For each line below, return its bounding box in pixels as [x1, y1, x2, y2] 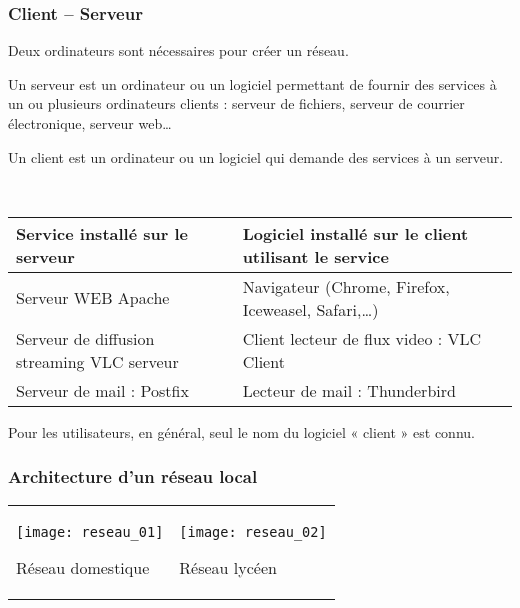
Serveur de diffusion [16, 326, 155, 350]
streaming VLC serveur [16, 349, 179, 373]
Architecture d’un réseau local [8, 464, 258, 489]
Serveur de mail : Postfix [16, 378, 189, 402]
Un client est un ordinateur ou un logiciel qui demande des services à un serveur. [8, 146, 504, 167]
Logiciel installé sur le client [242, 221, 469, 245]
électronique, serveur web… [8, 113, 172, 133]
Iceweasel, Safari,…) [242, 297, 379, 321]
